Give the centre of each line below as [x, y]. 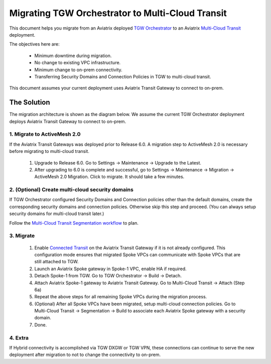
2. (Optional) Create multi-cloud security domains [72, 190]
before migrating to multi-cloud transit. [49, 151]
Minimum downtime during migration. [73, 56]
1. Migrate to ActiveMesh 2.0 [45, 134]
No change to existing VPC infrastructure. [78, 63]
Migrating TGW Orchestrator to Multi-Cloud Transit [118, 13]
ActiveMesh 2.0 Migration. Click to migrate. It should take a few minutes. [109, 177]
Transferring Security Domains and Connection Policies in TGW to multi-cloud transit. [123, 76]
